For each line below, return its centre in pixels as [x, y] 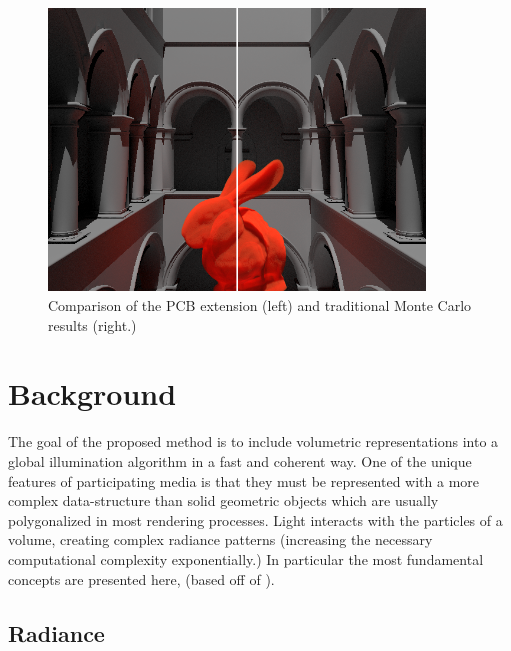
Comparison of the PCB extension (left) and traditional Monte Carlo [260, 305]
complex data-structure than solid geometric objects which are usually [223, 500]
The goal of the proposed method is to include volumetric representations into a [253, 441]
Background [92, 393]
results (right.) [92, 324]
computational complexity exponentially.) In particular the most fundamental [246, 558]
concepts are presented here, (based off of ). [141, 578]
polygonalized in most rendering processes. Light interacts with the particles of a [255, 519]
